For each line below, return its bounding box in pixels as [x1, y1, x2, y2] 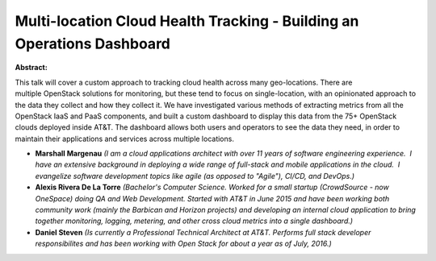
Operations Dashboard [15, 35, 171, 52]
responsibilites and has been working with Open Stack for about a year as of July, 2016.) [35, 238, 333, 249]
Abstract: [15, 63, 48, 72]
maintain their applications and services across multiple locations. [15, 134, 234, 143]
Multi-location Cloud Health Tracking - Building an [15, 12, 359, 30]
